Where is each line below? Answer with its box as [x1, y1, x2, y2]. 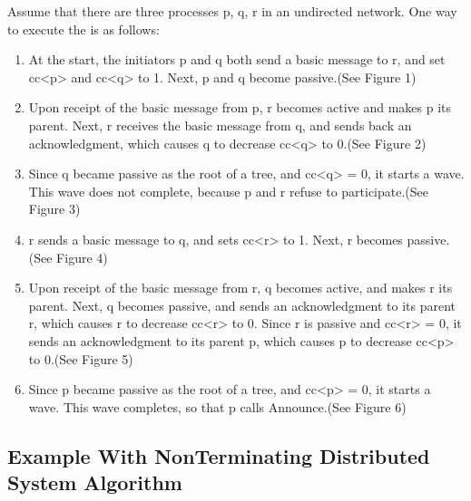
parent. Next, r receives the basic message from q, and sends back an [28, 115, 412, 134]
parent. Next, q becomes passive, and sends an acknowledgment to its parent [28, 295, 456, 314]
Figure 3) [28, 199, 81, 218]
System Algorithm [7, 468, 182, 496]
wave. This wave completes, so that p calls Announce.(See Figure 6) [28, 397, 407, 416]
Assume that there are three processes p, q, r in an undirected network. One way [7, 2, 457, 20]
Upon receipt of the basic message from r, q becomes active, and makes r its [28, 278, 453, 297]
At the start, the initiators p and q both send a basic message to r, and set [28, 50, 446, 69]
